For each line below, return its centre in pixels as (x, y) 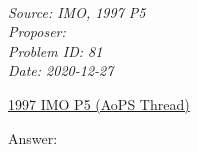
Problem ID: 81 (55, 50)
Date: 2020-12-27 (61, 70)
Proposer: (37, 31)
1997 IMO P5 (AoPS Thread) (99, 103)
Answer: (33, 137)
